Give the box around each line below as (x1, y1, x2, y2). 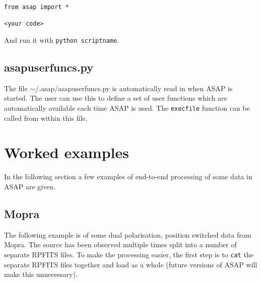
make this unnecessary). (4, 269, 78, 279)
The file (4, 83, 28, 93)
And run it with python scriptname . (4, 34, 119, 45)
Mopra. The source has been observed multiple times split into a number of (4, 239, 237, 250)
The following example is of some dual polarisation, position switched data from (4, 229, 251, 240)
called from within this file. (4, 112, 88, 123)
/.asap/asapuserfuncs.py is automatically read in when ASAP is (35, 83, 233, 93)
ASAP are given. (4, 181, 56, 191)
